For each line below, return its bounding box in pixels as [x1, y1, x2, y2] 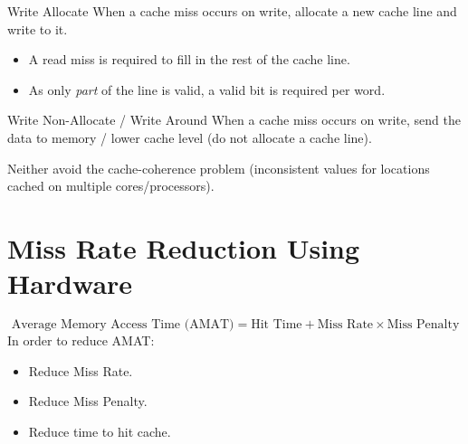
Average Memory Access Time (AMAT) [11, 318, 234, 332]
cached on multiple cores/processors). [7, 176, 215, 195]
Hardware [7, 265, 133, 302]
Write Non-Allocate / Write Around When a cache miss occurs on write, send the [7, 110, 461, 129]
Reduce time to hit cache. [28, 421, 171, 440]
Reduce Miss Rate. [28, 361, 133, 380]
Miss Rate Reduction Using [7, 229, 360, 266]
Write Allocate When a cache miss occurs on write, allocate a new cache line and [7, 2, 457, 20]
